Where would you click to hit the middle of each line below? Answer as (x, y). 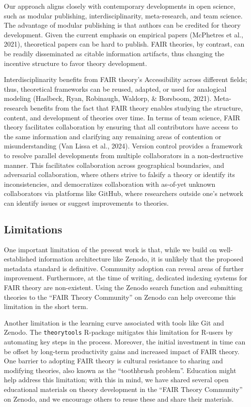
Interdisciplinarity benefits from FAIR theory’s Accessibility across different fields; (126, 79)
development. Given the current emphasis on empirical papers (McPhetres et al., (124, 34)
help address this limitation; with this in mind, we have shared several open (116, 380)
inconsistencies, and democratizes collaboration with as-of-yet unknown (110, 184)
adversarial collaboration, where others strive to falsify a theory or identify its (119, 174)
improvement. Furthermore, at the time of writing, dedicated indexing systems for (126, 278)
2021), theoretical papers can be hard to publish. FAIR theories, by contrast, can (124, 44)
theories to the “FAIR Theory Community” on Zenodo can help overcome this (120, 297)
